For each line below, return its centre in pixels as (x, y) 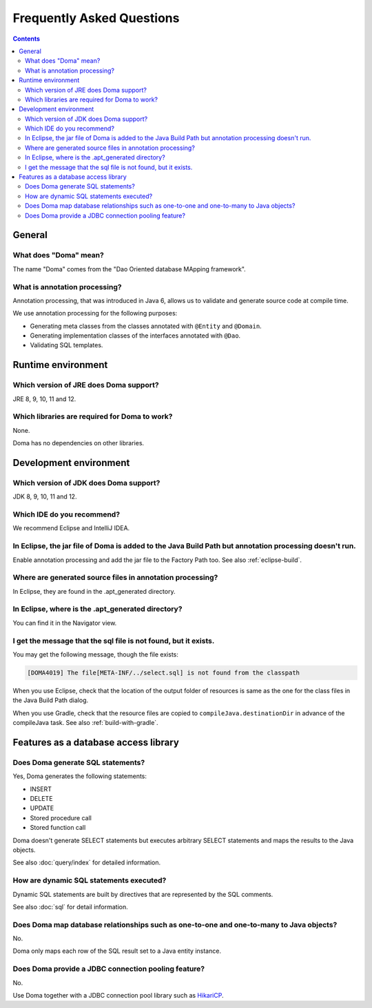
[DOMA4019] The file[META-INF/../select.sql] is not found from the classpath (163, 672)
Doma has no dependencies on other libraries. (79, 443)
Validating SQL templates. (66, 345)
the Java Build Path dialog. (51, 700)
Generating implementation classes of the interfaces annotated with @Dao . (135, 336)
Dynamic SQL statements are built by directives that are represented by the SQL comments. (143, 894)
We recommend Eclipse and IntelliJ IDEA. (71, 528)
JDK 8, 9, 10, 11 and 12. (45, 496)
